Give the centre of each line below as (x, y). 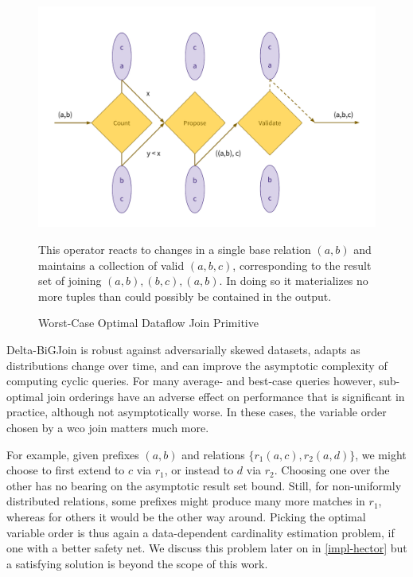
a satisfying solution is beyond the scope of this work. (137, 563)
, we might (381, 454)
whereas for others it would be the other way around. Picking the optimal (186, 516)
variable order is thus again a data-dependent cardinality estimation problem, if (201, 532)
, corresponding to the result (302, 265)
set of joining (70, 281)
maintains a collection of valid (111, 265)
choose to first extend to (66, 470)
